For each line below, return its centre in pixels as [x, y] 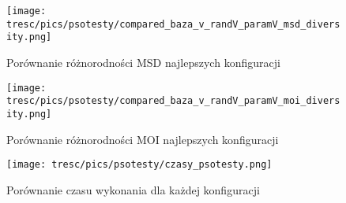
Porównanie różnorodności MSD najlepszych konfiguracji [143, 62]
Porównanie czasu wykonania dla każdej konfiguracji [133, 189]
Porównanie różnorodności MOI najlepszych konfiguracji [143, 139]
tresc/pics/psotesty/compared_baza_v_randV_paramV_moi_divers [173, 101]
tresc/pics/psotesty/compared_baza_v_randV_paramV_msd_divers [173, 24]
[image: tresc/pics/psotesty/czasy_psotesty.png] [139, 165]
